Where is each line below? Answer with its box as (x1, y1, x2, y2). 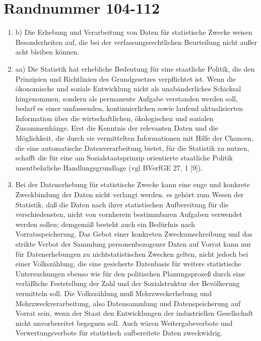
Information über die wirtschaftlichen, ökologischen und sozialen (15, 112, 214, 123)
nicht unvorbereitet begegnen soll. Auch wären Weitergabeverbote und (15, 317, 233, 328)
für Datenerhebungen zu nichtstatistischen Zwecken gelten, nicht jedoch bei (15, 248, 248, 259)
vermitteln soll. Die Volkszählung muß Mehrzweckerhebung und (15, 288, 212, 298)
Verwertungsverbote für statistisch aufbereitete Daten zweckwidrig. (15, 327, 223, 338)
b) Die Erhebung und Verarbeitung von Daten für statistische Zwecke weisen (15, 27, 252, 37)
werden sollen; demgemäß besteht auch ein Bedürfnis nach (15, 218, 195, 229)
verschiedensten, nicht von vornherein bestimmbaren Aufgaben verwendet (15, 209, 242, 219)
